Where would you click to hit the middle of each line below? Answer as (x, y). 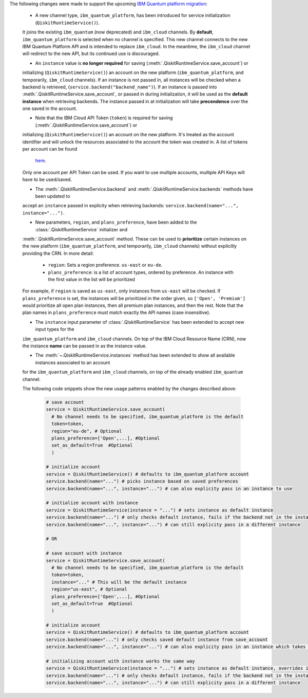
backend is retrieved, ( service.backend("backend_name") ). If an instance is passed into (120, 87)
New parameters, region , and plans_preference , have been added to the (116, 222)
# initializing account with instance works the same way (120, 661)
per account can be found (50, 149)
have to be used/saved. (47, 179)
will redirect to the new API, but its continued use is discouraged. (91, 53)
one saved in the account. (50, 108)
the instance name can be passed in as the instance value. (84, 346)
